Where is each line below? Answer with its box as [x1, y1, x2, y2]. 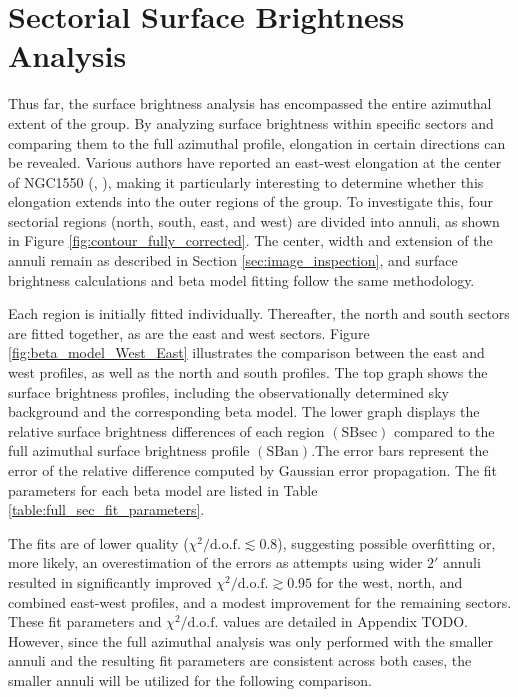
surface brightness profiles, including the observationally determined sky [8, 381, 449, 402]
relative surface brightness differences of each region [8, 420, 325, 441]
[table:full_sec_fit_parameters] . [8, 499, 205, 520]
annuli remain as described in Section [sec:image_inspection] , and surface [8, 250, 458, 271]
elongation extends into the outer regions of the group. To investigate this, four [8, 191, 494, 212]
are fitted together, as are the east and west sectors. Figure [8, 322, 370, 343]
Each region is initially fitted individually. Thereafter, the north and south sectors [8, 303, 510, 324]
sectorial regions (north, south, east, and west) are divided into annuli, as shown [8, 210, 500, 231]
